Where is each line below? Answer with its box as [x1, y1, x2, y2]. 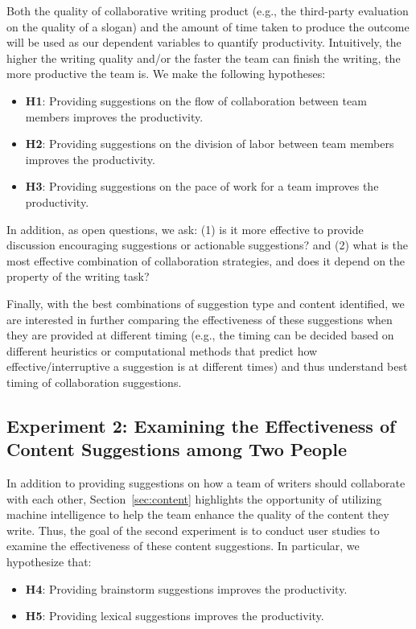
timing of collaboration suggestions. [6, 373, 182, 390]
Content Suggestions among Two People [6, 437, 347, 462]
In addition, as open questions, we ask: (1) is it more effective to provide [6, 220, 364, 237]
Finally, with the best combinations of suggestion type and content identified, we [6, 294, 405, 311]
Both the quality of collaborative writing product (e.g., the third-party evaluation [6, 2, 409, 18]
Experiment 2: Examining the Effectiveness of [6, 413, 396, 438]
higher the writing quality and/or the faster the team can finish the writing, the [6, 49, 401, 66]
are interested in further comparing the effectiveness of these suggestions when [6, 310, 393, 327]
